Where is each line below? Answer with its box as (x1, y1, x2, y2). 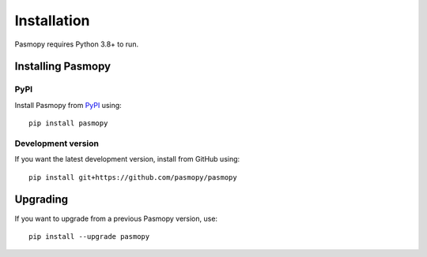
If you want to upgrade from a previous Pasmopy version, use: (14, 214, 217, 223)
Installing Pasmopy (14, 60, 111, 73)
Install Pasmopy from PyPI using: (14, 100, 122, 110)
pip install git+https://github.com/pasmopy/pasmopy (28, 173, 237, 181)
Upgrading (14, 193, 69, 207)
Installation (14, 12, 90, 29)
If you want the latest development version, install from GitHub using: (14, 155, 240, 164)
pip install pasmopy (28, 119, 108, 128)
